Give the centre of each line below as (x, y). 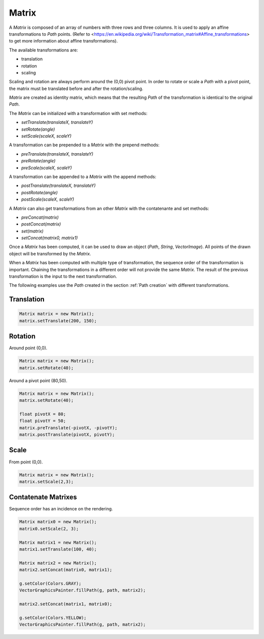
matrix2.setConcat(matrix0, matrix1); (66, 570)
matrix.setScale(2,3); (46, 481)
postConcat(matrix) (41, 224)
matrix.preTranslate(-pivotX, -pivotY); (68, 428)
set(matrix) (33, 231)
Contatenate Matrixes (43, 497)
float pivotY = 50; (43, 421)
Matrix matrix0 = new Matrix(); (58, 522)
